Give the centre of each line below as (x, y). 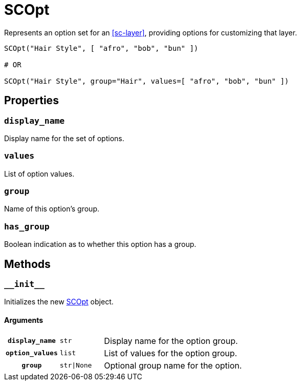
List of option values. (39, 174)
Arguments (24, 320)
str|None (76, 365)
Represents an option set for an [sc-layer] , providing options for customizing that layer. (151, 32)
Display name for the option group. (171, 341)
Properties (31, 101)
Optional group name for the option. (173, 365)
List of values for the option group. (171, 353)
